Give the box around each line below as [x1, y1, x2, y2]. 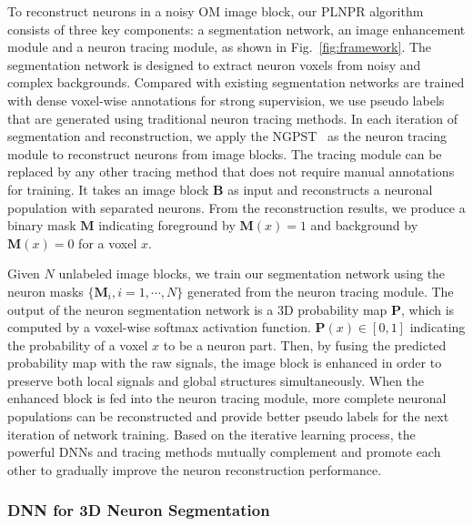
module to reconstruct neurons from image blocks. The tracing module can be [7, 144, 442, 163]
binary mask [7, 216, 76, 235]
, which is [401, 299, 455, 319]
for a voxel [78, 233, 137, 252]
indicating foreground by [98, 216, 236, 235]
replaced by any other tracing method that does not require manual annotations [7, 162, 455, 181]
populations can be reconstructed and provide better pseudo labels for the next [7, 407, 449, 426]
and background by [310, 216, 418, 235]
